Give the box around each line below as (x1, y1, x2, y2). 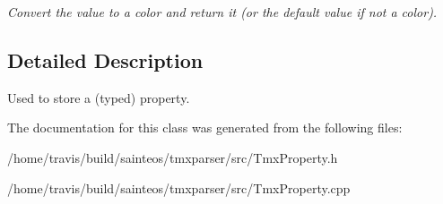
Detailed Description (7, 46, 204, 73)
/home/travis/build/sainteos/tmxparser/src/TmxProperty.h (7, 148, 338, 166)
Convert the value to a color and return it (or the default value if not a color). (7, 3, 438, 21)
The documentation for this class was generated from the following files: (7, 118, 403, 137)
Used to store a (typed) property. (7, 88, 190, 106)
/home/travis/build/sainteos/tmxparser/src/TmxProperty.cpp (7, 178, 351, 197)
